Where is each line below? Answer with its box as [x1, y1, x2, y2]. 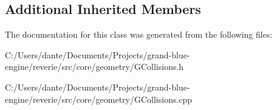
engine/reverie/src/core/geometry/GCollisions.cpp [5, 92, 193, 105]
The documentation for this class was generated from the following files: [5, 28, 273, 41]
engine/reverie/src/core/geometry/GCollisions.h [5, 60, 184, 73]
